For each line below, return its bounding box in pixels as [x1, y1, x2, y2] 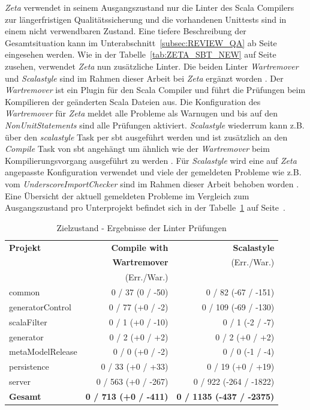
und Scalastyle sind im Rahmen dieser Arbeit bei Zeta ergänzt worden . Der [5, 71, 284, 84]
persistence [9, 360, 49, 373]
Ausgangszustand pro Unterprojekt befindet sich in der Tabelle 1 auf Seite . [5, 201, 285, 214]
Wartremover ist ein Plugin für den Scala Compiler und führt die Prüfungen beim [5, 83, 306, 96]
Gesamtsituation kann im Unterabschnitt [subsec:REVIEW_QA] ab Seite [5, 36, 277, 49]
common [9, 286, 40, 298]
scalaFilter [9, 315, 47, 328]
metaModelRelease [9, 345, 77, 358]
